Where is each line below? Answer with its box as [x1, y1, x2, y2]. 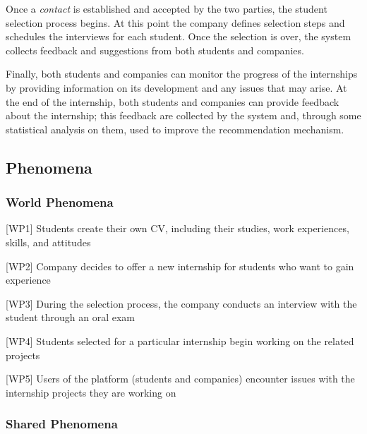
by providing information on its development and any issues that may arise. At [6, 80, 347, 95]
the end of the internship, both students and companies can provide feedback [6, 94, 339, 109]
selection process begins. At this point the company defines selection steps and [6, 15, 345, 30]
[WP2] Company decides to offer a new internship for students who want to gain [6, 258, 354, 273]
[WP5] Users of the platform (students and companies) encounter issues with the [6, 371, 355, 386]
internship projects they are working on [6, 385, 176, 399]
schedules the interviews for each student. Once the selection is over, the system [6, 29, 351, 44]
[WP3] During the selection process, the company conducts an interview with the [6, 296, 357, 311]
